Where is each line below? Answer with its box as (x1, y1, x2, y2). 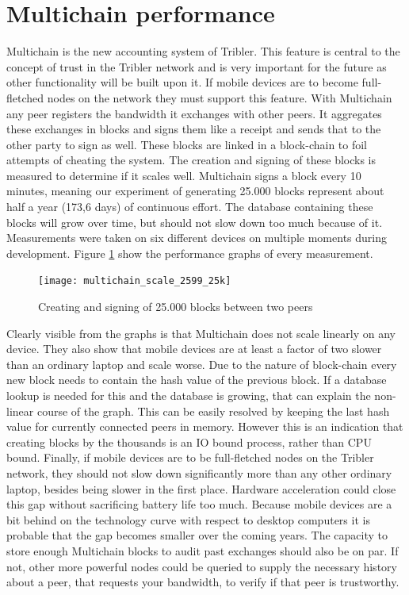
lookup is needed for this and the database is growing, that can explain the (6, 387, 371, 404)
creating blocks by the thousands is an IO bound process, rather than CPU (6, 433, 372, 450)
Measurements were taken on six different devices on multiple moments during (6, 229, 387, 246)
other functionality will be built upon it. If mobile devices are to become (6, 74, 358, 90)
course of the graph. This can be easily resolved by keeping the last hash (36, 402, 390, 419)
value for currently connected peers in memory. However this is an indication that (6, 418, 403, 435)
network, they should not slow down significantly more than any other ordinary (6, 465, 392, 482)
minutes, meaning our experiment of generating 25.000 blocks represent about (6, 182, 384, 199)
